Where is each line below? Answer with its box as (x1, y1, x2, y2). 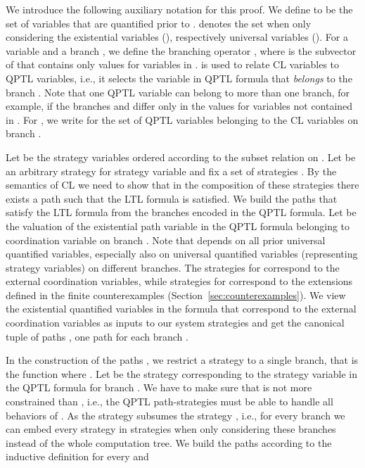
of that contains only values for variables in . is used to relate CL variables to (6, 57, 340, 72)
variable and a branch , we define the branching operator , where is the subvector (6, 43, 357, 58)
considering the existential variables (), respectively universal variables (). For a (6, 30, 349, 44)
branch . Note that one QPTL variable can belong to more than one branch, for (6, 84, 350, 99)
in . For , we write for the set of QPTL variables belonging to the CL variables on (6, 112, 359, 127)
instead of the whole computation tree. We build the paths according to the (6, 435, 332, 450)
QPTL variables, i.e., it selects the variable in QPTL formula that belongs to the (6, 70, 352, 85)
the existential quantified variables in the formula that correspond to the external (6, 301, 357, 316)
